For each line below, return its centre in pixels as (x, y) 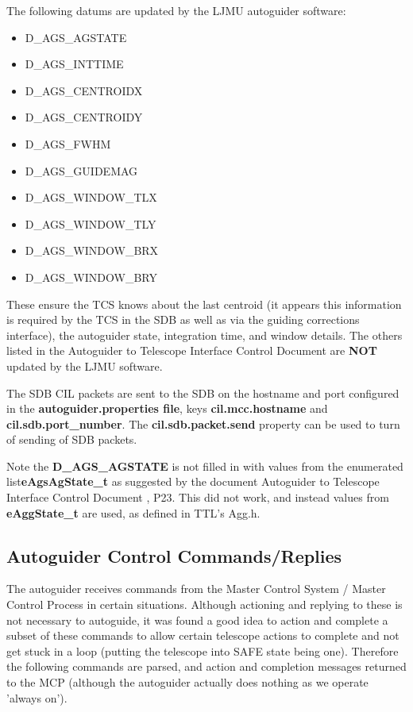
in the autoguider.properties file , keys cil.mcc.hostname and (167, 408)
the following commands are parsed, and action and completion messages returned (206, 666)
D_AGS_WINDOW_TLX (91, 197)
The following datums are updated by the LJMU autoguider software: (176, 10)
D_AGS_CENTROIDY (84, 117)
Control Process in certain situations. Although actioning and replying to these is (205, 604)
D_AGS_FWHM (68, 143)
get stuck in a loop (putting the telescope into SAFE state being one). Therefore (203, 650)
